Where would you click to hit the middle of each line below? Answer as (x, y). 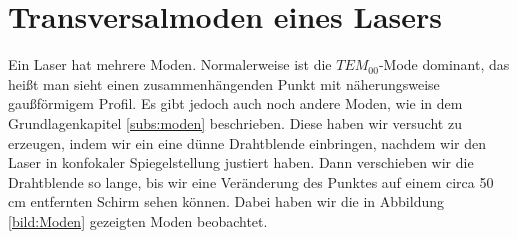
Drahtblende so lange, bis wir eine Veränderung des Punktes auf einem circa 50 (251, 181)
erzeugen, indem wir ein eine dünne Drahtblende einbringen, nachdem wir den (247, 142)
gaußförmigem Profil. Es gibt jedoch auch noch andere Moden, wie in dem (235, 103)
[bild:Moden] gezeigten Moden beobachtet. (138, 220)
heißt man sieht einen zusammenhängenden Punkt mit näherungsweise (224, 83)
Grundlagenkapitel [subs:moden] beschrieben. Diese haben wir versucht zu (235, 122)
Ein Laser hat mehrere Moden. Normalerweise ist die (170, 64)
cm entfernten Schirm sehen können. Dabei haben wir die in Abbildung (226, 201)
